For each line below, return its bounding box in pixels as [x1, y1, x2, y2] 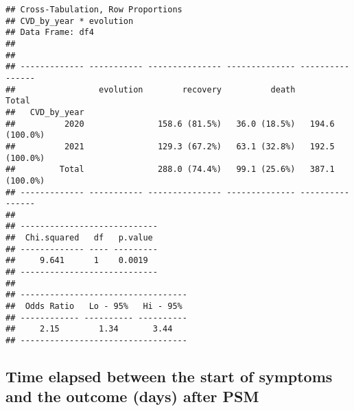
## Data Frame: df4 [5, 27, 94, 38]
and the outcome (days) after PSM [5, 386, 259, 407]
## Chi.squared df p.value [5, 233, 153, 243]
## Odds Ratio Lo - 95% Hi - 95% [5, 301, 182, 312]
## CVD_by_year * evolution [5, 16, 134, 26]
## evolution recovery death [5, 84, 296, 95]
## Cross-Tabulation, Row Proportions [5, 5, 182, 14]
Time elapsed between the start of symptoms [5, 366, 333, 387]
